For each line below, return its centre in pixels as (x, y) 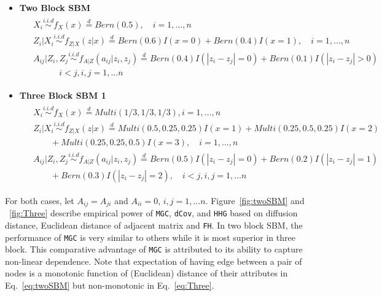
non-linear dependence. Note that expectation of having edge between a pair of (154, 261)
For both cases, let (40, 200)
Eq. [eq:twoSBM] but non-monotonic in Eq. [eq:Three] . (110, 285)
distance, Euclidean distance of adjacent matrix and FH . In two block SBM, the (154, 225)
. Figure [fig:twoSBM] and (255, 200)
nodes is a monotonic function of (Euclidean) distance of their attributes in (146, 273)
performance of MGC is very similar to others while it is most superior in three (150, 237)
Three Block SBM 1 (63, 95)
